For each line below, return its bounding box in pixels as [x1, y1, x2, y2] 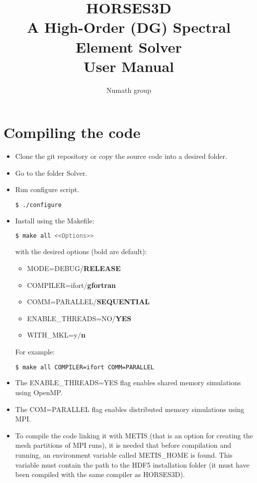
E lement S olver [76, 36, 182, 57]
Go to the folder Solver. [15, 167, 87, 178]
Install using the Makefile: [15, 215, 94, 225]
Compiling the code [3, 122, 141, 142]
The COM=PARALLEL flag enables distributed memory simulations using [15, 404, 245, 414]
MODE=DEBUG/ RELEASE [27, 263, 121, 273]
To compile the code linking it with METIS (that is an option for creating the [15, 430, 253, 440]
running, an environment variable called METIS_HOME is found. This [15, 449, 233, 460]
